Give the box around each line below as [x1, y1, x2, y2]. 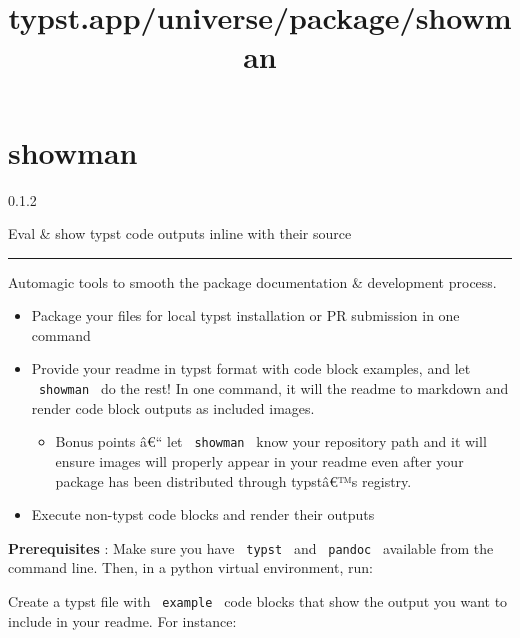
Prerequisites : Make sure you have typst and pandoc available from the [8, 537, 494, 558]
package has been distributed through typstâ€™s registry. [55, 470, 412, 491]
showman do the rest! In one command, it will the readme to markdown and [38, 378, 509, 399]
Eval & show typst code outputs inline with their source [8, 223, 352, 244]
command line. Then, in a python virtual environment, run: [8, 557, 373, 578]
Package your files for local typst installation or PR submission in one [31, 305, 460, 326]
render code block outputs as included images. [31, 397, 315, 418]
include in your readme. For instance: [8, 610, 237, 631]
